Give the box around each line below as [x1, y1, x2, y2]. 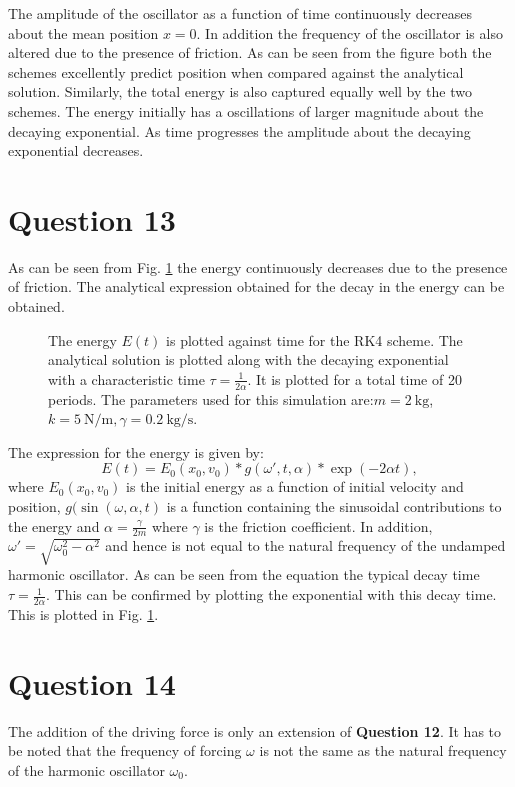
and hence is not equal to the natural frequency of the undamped [105, 535, 506, 556]
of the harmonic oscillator [8, 759, 165, 780]
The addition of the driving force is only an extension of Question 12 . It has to [8, 720, 502, 741]
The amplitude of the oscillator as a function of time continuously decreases [8, 3, 473, 23]
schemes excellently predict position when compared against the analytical [8, 61, 464, 82]
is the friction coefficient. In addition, [204, 515, 433, 536]
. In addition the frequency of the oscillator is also [196, 22, 503, 43]
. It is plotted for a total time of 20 [247, 368, 462, 389]
